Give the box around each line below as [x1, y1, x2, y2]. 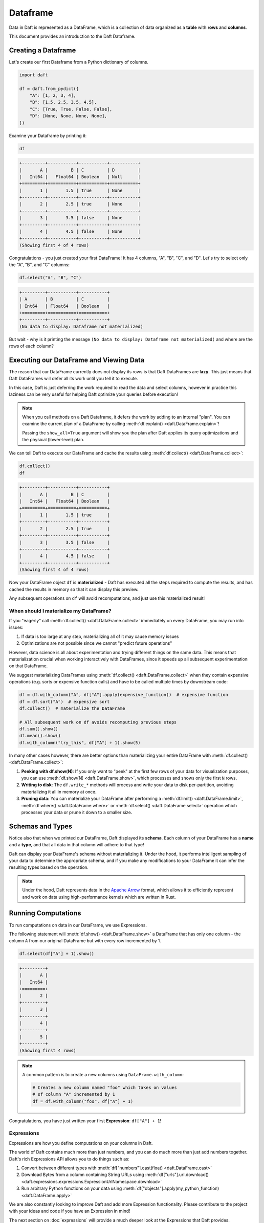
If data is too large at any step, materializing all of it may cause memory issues [21, 634, 179, 639]
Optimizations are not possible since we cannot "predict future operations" [21, 640, 172, 646]
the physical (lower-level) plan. [22, 437, 85, 443]
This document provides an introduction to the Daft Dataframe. [9, 33, 135, 39]
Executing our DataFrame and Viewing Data [9, 356, 145, 364]
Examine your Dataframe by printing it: [9, 133, 87, 138]
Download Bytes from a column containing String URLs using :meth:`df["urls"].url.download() [21, 1172, 209, 1178]
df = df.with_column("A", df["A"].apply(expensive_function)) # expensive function [19, 692, 228, 698]
